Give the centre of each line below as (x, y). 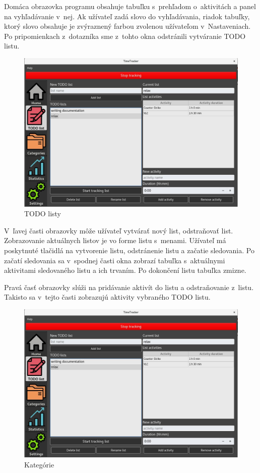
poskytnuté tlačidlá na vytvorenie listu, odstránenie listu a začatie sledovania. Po (129, 250)
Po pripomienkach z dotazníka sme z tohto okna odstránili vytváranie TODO (125, 36)
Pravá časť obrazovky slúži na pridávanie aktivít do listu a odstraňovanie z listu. (129, 287)
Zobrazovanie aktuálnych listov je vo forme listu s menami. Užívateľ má (115, 240)
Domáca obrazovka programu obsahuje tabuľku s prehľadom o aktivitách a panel (130, 6)
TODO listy (43, 214)
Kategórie (39, 465)
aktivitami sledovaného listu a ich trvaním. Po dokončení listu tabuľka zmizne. (125, 270)
